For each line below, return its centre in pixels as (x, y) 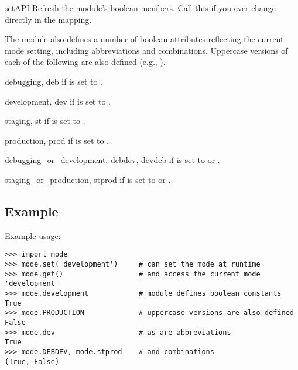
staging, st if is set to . (45, 121)
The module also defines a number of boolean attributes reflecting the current (144, 39)
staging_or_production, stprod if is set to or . (88, 179)
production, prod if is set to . (57, 140)
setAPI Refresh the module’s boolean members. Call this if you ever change (140, 8)
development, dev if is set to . (58, 101)
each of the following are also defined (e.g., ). (85, 62)
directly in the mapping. (48, 19)
